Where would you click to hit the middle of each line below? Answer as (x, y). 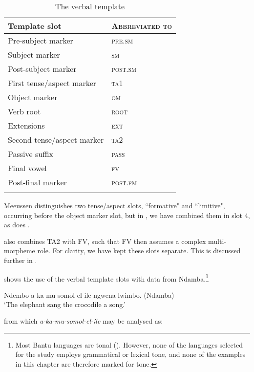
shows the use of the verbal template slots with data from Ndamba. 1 (106, 278)
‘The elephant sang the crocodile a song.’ (65, 304)
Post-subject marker (42, 69)
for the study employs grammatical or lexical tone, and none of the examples (130, 354)
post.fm (124, 182)
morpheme (20, 251)
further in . (21, 260)
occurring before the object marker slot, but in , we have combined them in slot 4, (127, 215)
